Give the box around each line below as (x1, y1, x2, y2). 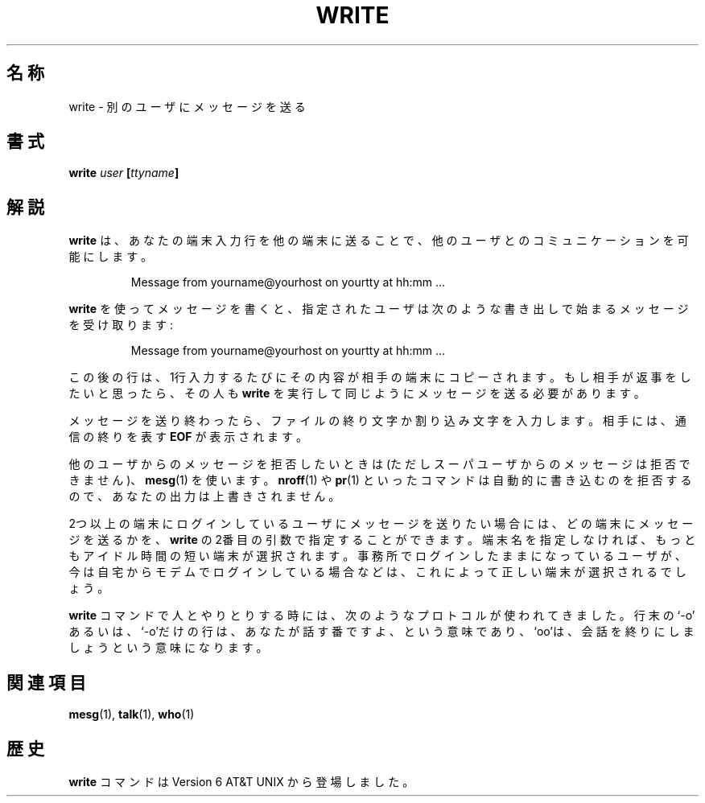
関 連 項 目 (6, 672, 86, 693)
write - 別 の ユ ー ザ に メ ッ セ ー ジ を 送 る (68, 99, 306, 113)
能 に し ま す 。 (68, 249, 153, 264)
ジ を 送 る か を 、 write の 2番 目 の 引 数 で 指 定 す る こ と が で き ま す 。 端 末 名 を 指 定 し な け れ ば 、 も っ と (68, 533, 696, 547)
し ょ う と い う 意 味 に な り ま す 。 (68, 640, 268, 655)
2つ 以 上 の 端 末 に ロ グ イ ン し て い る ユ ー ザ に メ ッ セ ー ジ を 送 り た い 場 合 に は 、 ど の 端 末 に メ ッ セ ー (68, 517, 694, 531)
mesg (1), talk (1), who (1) (68, 707, 195, 722)
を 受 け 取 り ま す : (68, 318, 173, 332)
